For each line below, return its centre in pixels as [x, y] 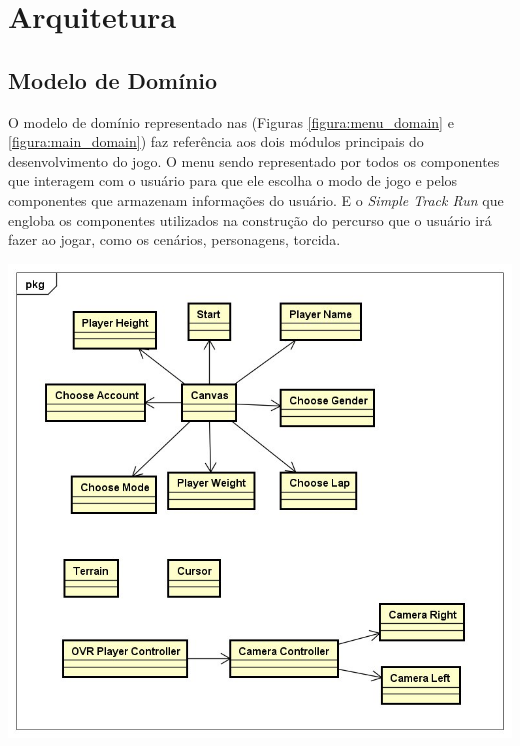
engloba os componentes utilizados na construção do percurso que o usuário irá [250, 219]
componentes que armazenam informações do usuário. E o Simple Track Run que [256, 199]
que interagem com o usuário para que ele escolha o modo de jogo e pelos [233, 180]
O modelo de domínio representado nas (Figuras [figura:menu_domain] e [231, 121]
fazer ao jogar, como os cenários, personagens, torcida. [174, 239]
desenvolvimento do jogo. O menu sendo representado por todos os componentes [254, 160]
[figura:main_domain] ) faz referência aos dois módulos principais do [216, 141]
